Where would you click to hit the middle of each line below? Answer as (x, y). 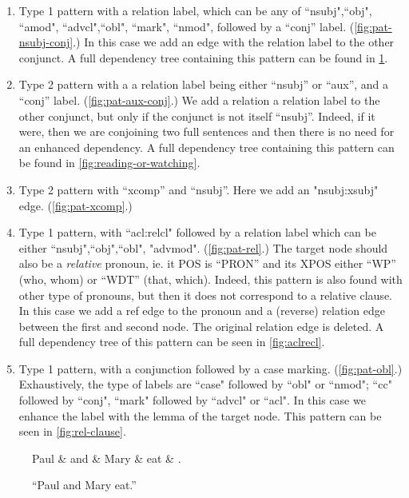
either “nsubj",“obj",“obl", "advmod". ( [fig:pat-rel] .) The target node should (203, 247)
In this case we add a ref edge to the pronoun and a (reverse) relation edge (202, 311)
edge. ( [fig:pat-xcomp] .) (75, 205)
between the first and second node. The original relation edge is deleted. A (201, 326)
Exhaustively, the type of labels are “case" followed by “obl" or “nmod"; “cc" (205, 384)
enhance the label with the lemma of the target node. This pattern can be (200, 415)
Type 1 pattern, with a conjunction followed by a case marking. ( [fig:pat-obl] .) (210, 368)
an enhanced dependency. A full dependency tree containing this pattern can (206, 147)
